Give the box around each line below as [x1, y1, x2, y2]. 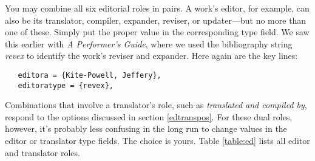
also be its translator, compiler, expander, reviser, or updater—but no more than [5, 13, 307, 26]
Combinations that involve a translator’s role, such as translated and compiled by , [5, 98, 307, 111]
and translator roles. [5, 146, 80, 159]
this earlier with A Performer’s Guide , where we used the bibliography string [5, 37, 293, 50]
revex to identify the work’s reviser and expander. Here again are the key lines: [5, 49, 298, 62]
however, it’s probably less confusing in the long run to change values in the [5, 122, 287, 135]
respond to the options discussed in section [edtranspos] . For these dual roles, [5, 110, 293, 123]
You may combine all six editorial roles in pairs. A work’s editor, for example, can [5, 2, 310, 14]
